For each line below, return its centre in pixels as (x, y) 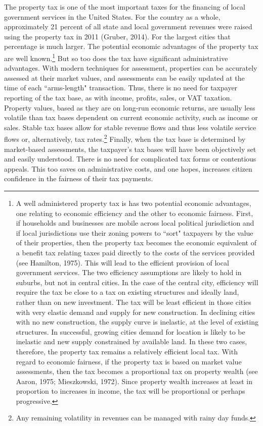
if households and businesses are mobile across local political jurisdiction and (135, 223)
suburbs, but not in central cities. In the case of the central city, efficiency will (137, 282)
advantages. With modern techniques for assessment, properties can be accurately (131, 68)
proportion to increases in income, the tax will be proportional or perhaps (130, 391)
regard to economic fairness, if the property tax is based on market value (129, 361)
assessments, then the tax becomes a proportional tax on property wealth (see (137, 371)
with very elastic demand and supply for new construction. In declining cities (136, 312)
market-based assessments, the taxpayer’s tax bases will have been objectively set (130, 149)
